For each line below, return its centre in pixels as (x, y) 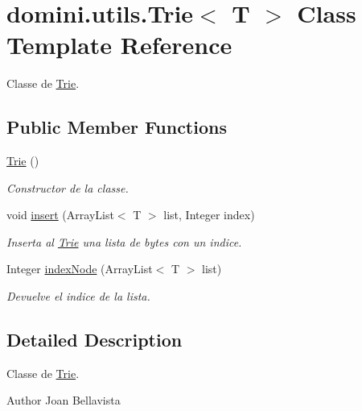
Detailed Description (95, 340)
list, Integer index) (209, 215)
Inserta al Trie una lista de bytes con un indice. (124, 241)
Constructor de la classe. (68, 187)
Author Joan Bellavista (64, 400)
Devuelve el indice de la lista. (78, 296)
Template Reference (119, 45)
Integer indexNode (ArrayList (80, 269)
